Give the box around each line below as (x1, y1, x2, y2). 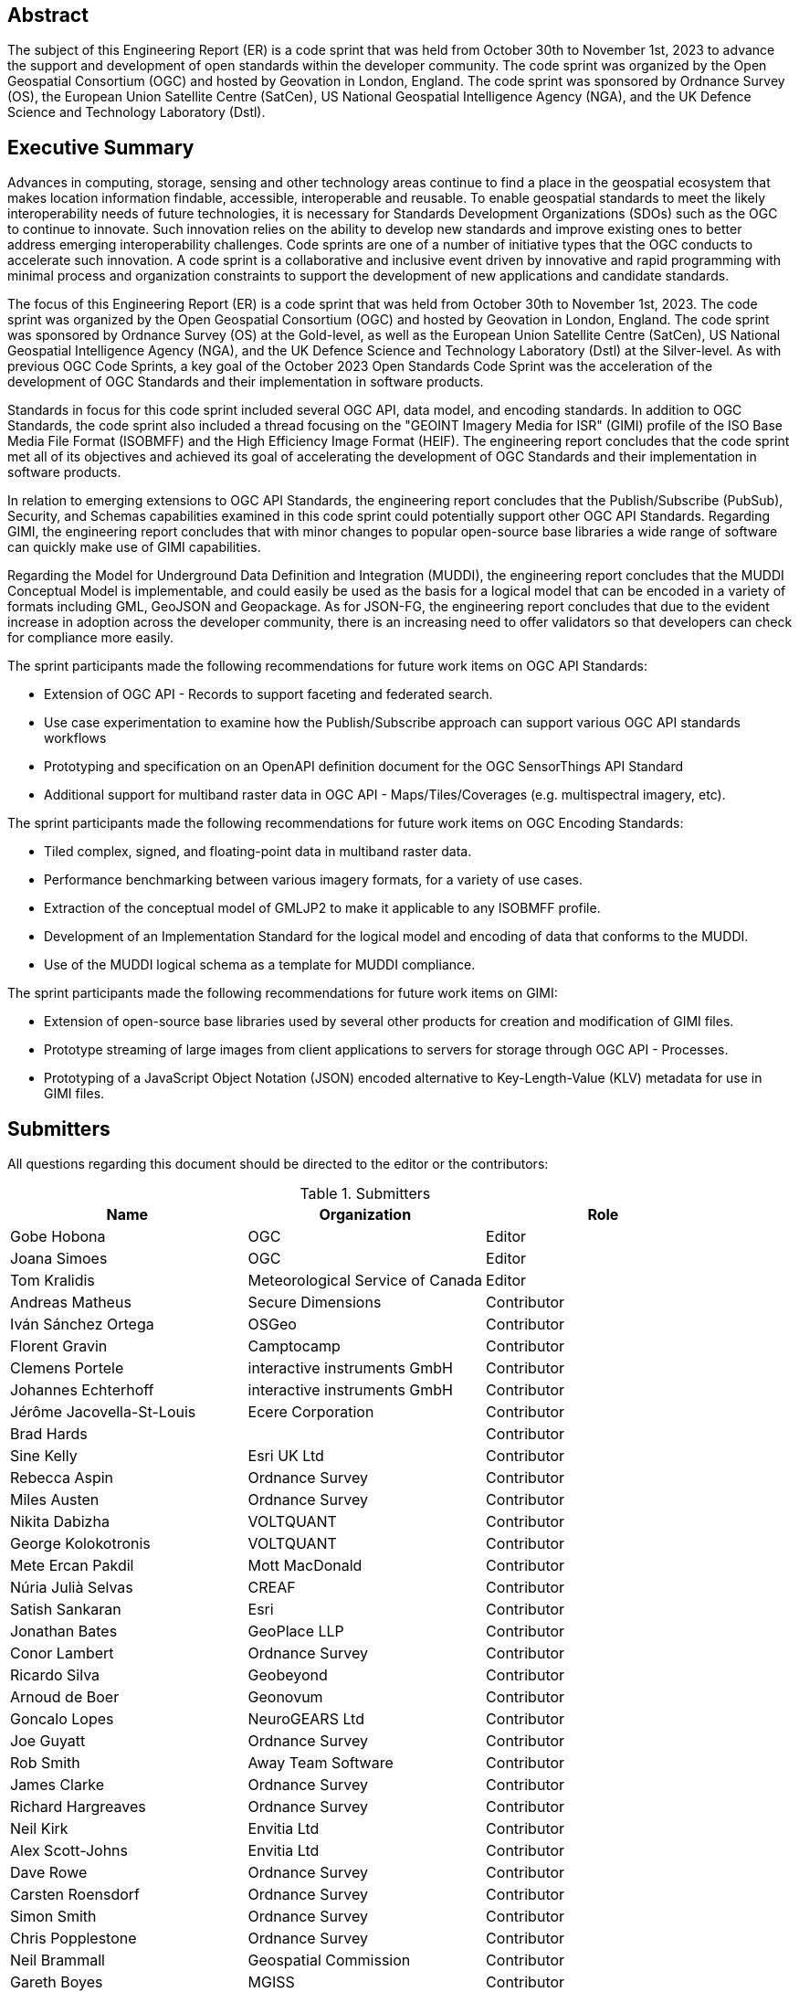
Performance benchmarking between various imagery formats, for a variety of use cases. (44, 872, 583, 888)
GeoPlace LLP (247, 1622, 344, 1641)
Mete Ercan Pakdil (10, 1556, 134, 1575)
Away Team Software (247, 1754, 394, 1773)
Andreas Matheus (10, 1293, 131, 1312)
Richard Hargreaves (10, 1797, 146, 1817)
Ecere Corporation (247, 1403, 374, 1422)
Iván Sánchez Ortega (10, 1315, 154, 1334)
